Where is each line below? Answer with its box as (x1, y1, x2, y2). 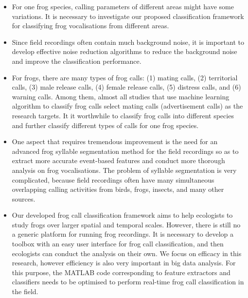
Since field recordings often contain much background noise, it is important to (12, 37, 244, 47)
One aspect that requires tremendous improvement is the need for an (12, 136, 218, 147)
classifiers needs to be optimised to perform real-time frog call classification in (12, 277, 244, 287)
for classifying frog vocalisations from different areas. (12, 20, 169, 31)
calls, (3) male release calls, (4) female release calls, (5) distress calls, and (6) (12, 82, 241, 92)
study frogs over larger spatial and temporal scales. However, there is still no (12, 219, 241, 229)
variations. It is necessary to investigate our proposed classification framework (12, 11, 244, 21)
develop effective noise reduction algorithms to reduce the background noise (12, 46, 237, 56)
